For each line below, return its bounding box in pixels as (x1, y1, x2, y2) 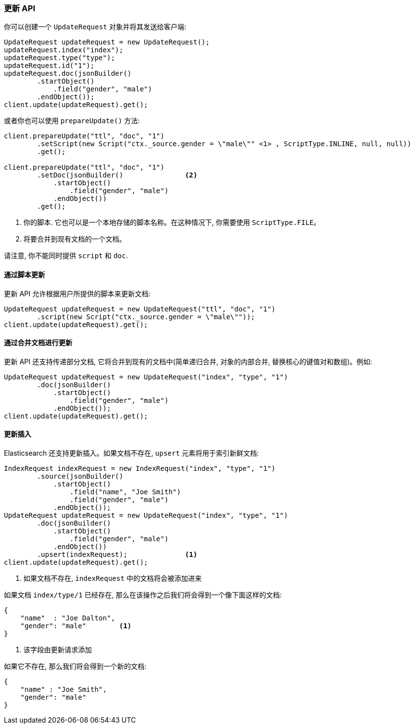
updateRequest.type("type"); (4, 54, 115, 62)
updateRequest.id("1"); (4, 62, 95, 70)
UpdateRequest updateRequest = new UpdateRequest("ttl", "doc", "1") (4, 305, 276, 313)
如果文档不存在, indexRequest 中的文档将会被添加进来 (23, 574, 202, 583)
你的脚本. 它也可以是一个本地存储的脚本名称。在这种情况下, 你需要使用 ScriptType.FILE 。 (23, 218, 321, 227)
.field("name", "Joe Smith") (69, 488, 181, 496)
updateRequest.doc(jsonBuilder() (4, 69, 132, 78)
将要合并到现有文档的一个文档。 (23, 235, 126, 243)
